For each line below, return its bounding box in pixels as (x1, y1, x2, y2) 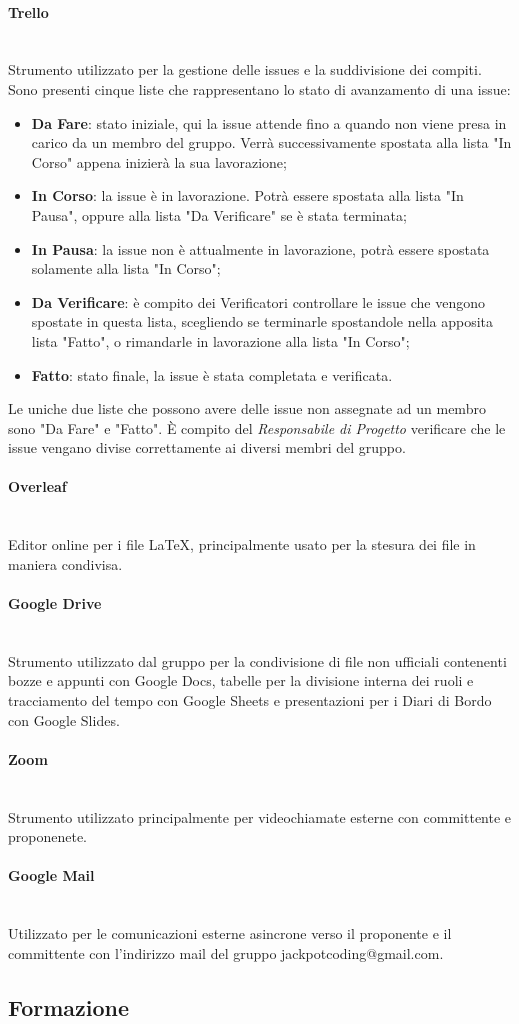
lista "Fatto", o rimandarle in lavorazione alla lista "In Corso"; (31, 330, 410, 351)
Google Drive (8, 593, 102, 614)
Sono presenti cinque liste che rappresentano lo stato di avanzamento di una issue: (8, 78, 511, 99)
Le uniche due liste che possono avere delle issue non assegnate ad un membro (8, 398, 486, 419)
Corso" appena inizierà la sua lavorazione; (31, 151, 287, 172)
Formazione (8, 991, 130, 1022)
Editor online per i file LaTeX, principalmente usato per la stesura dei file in (8, 534, 476, 555)
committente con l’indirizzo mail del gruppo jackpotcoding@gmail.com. (8, 942, 444, 963)
